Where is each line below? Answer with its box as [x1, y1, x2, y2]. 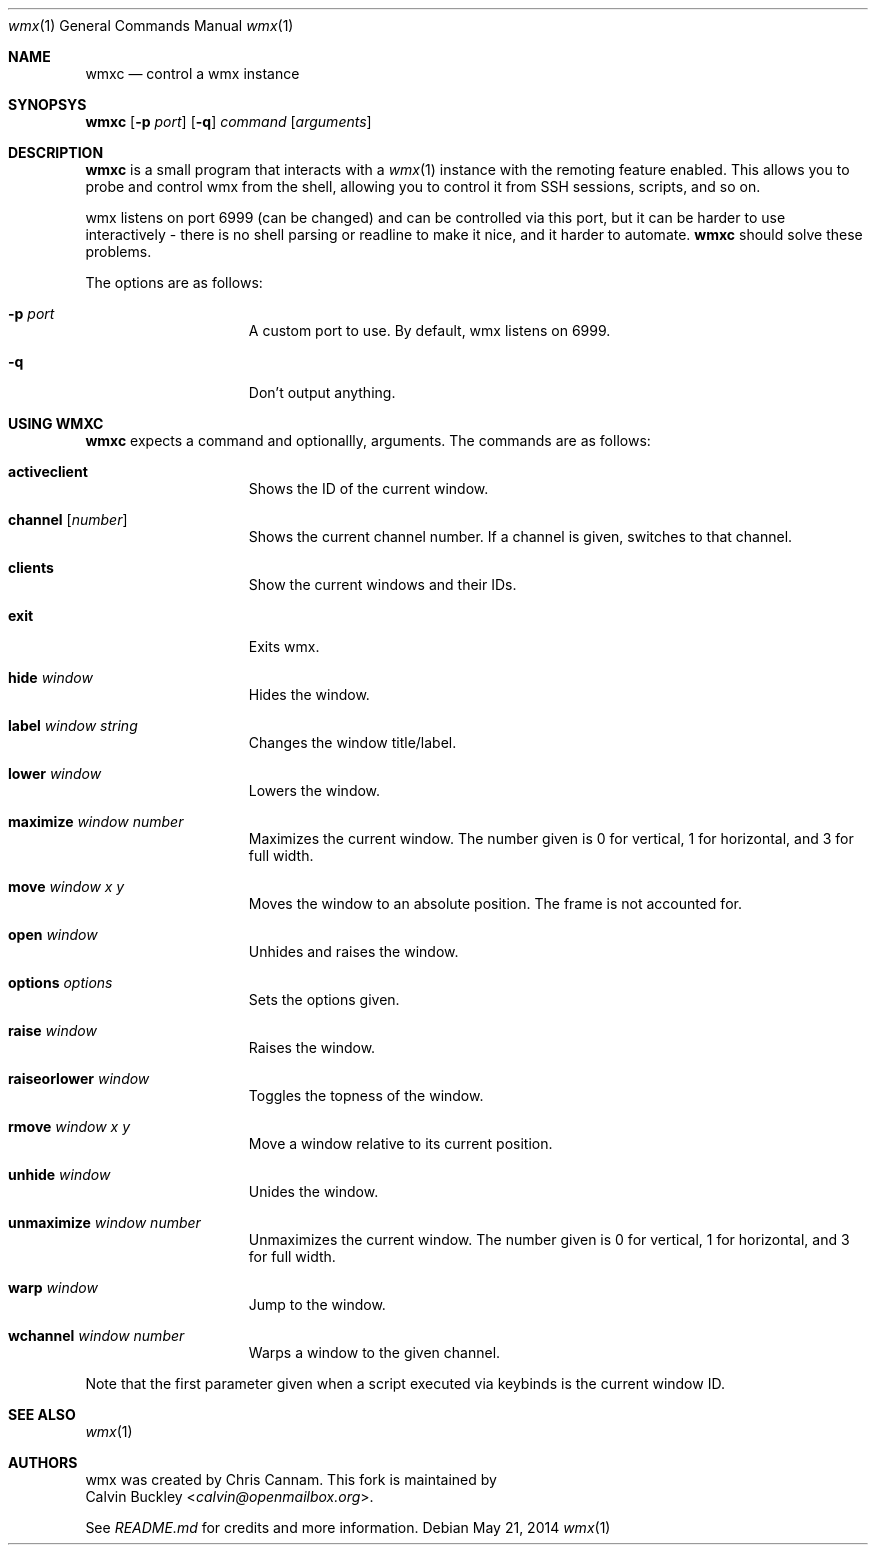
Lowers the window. [248, 782, 381, 799]
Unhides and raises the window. [248, 943, 459, 960]
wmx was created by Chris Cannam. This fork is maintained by [85, 1471, 497, 1488]
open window [8, 926, 98, 943]
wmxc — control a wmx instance [85, 65, 300, 82]
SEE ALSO [8, 1406, 76, 1423]
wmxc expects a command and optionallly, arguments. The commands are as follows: [85, 432, 651, 449]
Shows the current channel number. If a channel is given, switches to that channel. [248, 528, 793, 545]
